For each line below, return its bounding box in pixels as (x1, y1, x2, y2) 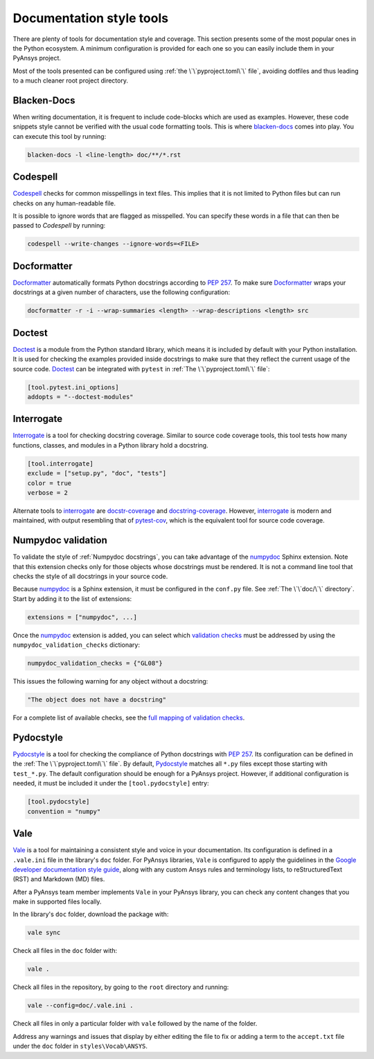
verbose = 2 (27, 489, 69, 497)
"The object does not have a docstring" (27, 696, 166, 704)
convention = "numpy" (27, 807, 101, 815)
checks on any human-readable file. (12, 198, 116, 207)
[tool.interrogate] (27, 459, 93, 468)
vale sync (27, 929, 61, 937)
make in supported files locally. (12, 897, 102, 906)
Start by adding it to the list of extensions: (12, 594, 132, 603)
